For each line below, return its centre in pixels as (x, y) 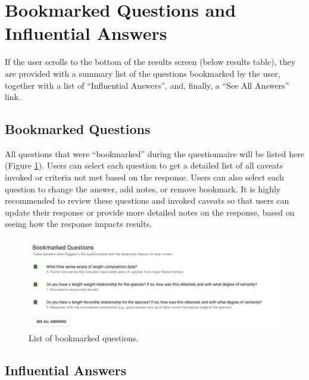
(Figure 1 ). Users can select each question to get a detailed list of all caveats (144, 165)
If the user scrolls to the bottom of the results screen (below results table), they (150, 62)
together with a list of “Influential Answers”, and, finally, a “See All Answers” (147, 85)
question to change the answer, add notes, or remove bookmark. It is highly (143, 189)
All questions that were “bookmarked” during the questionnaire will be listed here (154, 153)
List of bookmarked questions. (84, 338)
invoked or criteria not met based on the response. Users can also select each (144, 177)
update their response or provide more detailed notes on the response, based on (150, 212)
